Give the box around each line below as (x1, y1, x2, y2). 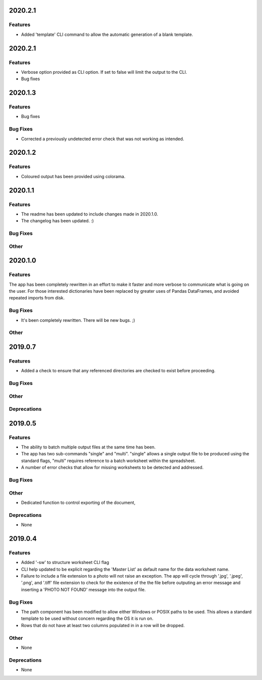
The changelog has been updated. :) (21, 218, 94, 224)
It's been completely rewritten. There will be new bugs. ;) (21, 317, 135, 323)
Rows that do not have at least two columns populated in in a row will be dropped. (21, 622, 185, 628)
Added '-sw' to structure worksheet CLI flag (21, 560, 109, 565)
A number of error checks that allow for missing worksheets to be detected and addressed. (21, 464, 204, 470)
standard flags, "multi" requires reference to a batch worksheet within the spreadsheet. (21, 458, 196, 464)
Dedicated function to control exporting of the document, (21, 499, 136, 505)
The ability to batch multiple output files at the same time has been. (21, 444, 156, 450)
